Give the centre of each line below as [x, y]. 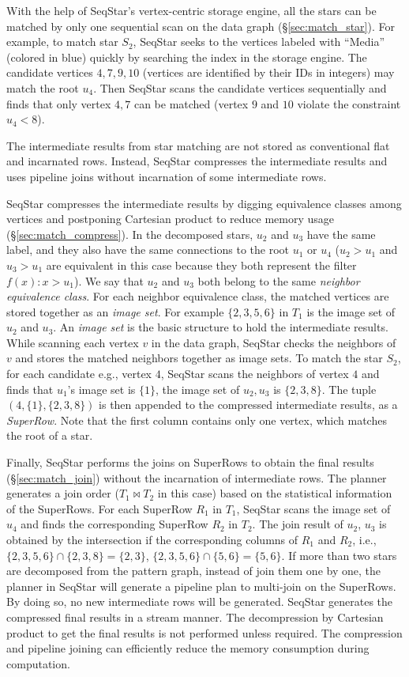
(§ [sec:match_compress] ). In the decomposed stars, [130, 234]
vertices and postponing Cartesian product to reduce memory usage [171, 219]
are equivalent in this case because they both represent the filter [201, 265]
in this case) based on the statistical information [275, 493]
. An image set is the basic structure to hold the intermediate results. [221, 327]
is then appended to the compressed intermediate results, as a [248, 405]
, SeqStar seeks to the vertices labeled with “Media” [259, 42]
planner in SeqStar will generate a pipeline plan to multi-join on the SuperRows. [201, 586]
